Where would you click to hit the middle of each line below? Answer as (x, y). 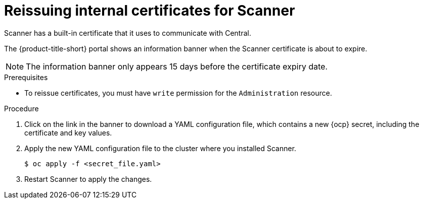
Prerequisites (26, 77)
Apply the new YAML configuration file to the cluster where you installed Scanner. (160, 148)
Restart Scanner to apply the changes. (88, 179)
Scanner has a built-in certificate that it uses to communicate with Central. (128, 33)
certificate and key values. (68, 132)
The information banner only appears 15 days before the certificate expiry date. (177, 66)
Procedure (21, 108)
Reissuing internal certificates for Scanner (150, 11)
